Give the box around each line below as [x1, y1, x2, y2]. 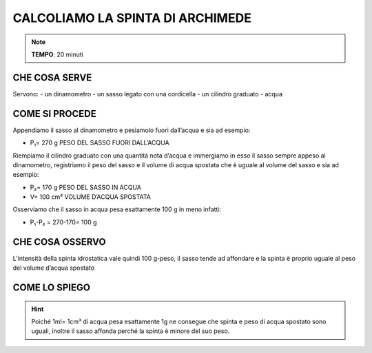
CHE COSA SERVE [12, 72, 92, 83]
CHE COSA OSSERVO [12, 236, 106, 248]
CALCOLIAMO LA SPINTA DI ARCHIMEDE [12, 10, 251, 25]
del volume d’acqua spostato [12, 264, 95, 272]
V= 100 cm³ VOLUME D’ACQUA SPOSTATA [30, 193, 152, 201]
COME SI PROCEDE [12, 107, 96, 120]
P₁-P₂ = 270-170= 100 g [30, 217, 97, 226]
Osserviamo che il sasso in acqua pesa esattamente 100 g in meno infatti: [12, 205, 222, 213]
